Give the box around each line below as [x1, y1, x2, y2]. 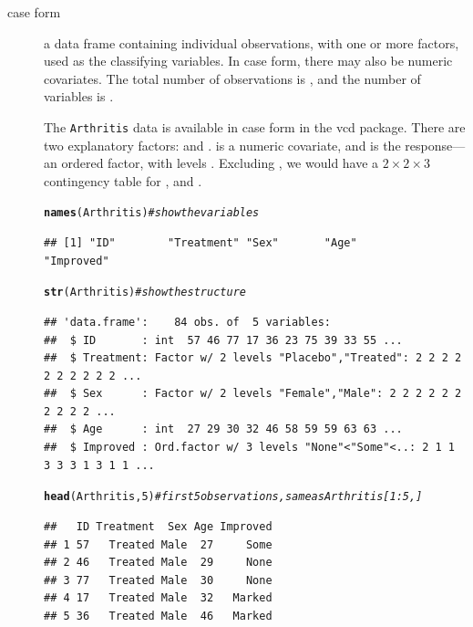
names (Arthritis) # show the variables [44, 206, 260, 220]
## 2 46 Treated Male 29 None [44, 556, 272, 570]
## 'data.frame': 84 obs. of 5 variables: [44, 315, 331, 329]
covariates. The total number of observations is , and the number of [44, 68, 421, 88]
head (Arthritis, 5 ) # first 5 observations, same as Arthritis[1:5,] [44, 490, 423, 504]
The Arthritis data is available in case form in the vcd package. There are [44, 117, 466, 136]
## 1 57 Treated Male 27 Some [44, 538, 272, 551]
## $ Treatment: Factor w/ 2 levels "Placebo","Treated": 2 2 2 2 [44, 351, 462, 365]
